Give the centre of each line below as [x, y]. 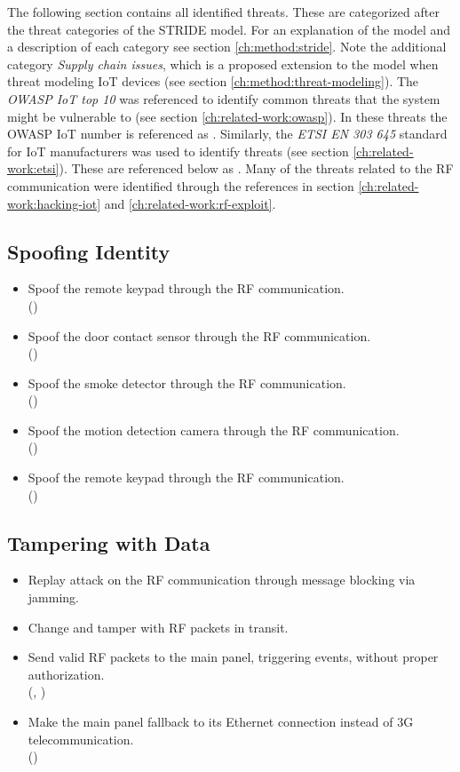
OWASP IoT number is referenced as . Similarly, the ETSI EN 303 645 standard [227, 134]
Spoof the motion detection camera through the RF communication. [214, 430]
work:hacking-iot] [54, 203]
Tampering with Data [109, 542]
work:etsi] [33, 168]
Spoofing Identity [89, 251]
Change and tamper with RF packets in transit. [158, 627]
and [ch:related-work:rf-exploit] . [190, 203]
